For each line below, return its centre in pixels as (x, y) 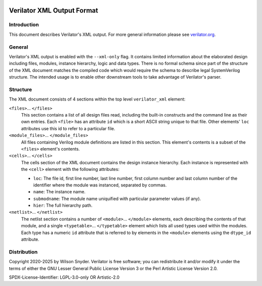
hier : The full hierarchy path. (63, 205)
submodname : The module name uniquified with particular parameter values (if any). (117, 199)
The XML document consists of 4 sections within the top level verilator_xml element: (97, 99)
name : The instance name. (59, 192)
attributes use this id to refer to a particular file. (68, 128)
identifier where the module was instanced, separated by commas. (100, 185)
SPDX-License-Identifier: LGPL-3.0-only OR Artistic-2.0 (64, 277)
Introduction (24, 25)
